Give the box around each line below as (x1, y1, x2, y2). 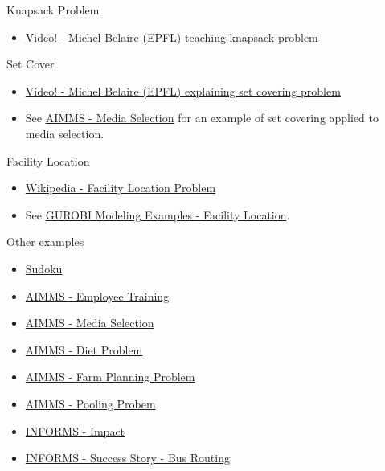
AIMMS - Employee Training (25, 287, 170, 304)
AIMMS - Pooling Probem (25, 395, 156, 412)
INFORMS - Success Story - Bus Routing (25, 449, 230, 466)
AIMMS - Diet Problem (25, 341, 143, 358)
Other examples (6, 233, 84, 250)
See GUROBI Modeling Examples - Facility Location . (25, 206, 290, 223)
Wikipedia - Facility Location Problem (25, 179, 216, 196)
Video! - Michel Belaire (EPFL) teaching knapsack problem (25, 28, 318, 45)
